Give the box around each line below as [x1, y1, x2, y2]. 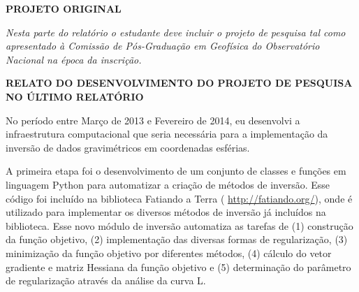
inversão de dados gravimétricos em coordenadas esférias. [6, 140, 250, 154]
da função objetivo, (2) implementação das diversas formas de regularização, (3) [6, 232, 348, 247]
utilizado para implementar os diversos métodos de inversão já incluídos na [6, 205, 326, 219]
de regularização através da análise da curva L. [6, 273, 206, 288]
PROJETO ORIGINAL [6, 1, 122, 15]
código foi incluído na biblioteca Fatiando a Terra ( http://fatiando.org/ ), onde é [6, 191, 353, 205]
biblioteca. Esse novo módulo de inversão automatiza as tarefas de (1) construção [6, 218, 353, 233]
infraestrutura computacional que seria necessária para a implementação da [6, 126, 328, 141]
